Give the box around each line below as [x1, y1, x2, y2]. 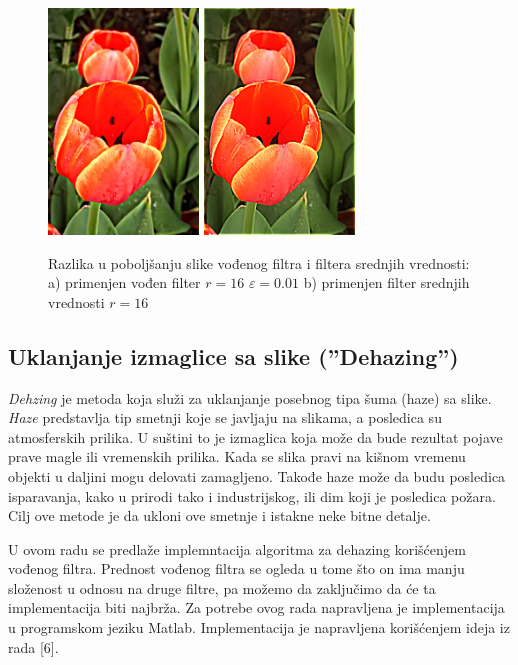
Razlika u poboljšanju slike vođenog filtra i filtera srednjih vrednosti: [48, 252, 470, 273]
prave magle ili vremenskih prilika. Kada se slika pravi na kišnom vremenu [8, 446, 466, 467]
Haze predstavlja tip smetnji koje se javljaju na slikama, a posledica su [8, 407, 442, 428]
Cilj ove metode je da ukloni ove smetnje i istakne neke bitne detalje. [8, 505, 431, 526]
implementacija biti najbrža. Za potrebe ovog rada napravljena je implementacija [8, 597, 505, 618]
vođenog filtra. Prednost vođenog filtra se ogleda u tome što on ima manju [8, 558, 465, 579]
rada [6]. [8, 636, 59, 657]
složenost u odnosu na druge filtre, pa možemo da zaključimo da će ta [8, 577, 436, 598]
